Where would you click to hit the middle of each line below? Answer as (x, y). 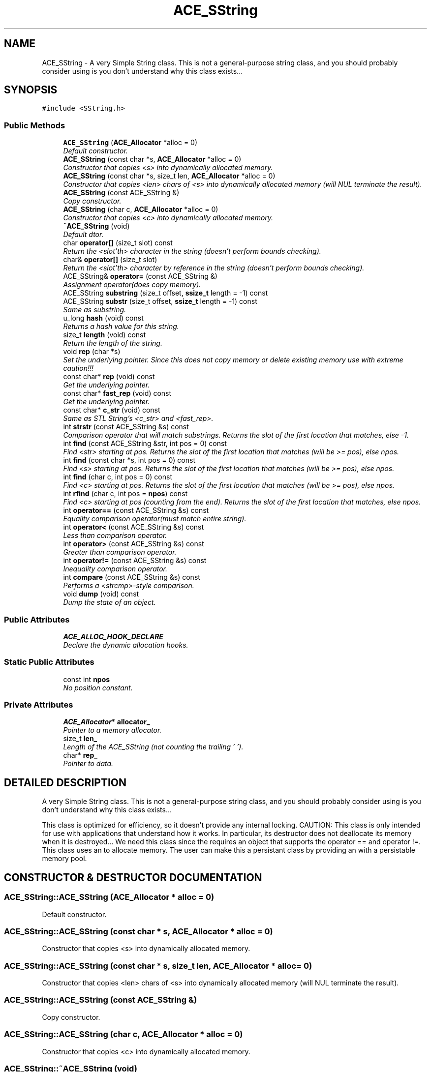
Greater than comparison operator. (120, 552)
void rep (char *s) (92, 352)
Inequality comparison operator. (115, 569)
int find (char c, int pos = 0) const (118, 477)
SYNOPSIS (31, 90)
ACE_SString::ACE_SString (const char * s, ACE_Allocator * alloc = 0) (139, 931)
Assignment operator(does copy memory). (132, 285)
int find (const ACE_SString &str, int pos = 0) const (145, 444)
